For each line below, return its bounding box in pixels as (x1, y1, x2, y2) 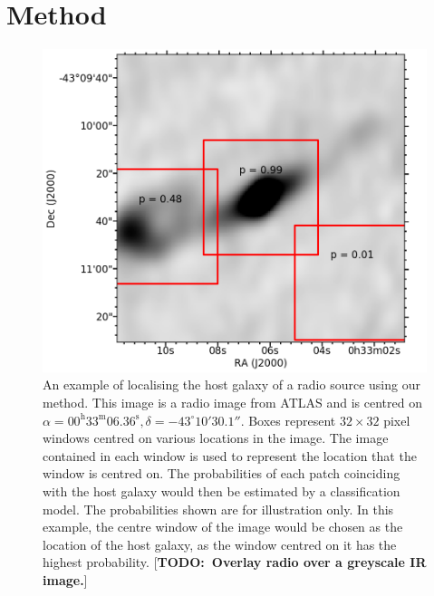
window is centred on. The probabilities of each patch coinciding (43, 464, 400, 483)
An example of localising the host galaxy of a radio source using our (43, 375, 420, 394)
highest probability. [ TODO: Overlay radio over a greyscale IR (43, 553, 427, 572)
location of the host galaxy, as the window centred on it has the (43, 534, 397, 553)
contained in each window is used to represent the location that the (43, 446, 417, 465)
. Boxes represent (240, 410, 336, 429)
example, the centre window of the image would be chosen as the (43, 517, 403, 536)
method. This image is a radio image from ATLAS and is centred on (43, 393, 422, 411)
